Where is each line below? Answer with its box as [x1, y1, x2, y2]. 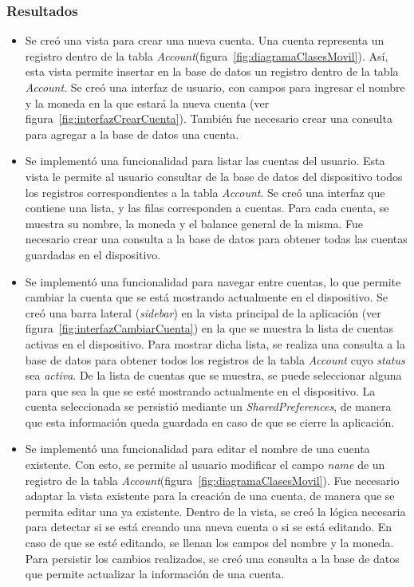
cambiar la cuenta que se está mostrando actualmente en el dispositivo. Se [25, 289, 388, 305]
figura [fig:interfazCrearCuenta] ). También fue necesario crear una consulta [25, 110, 392, 127]
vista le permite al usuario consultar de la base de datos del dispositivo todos [25, 167, 403, 184]
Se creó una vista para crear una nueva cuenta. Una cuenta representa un [25, 32, 384, 49]
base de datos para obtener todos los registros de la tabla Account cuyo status [25, 351, 405, 368]
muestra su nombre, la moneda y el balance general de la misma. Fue [25, 215, 364, 231]
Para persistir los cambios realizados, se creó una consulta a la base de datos [25, 550, 400, 566]
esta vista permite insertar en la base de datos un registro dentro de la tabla [25, 63, 399, 80]
